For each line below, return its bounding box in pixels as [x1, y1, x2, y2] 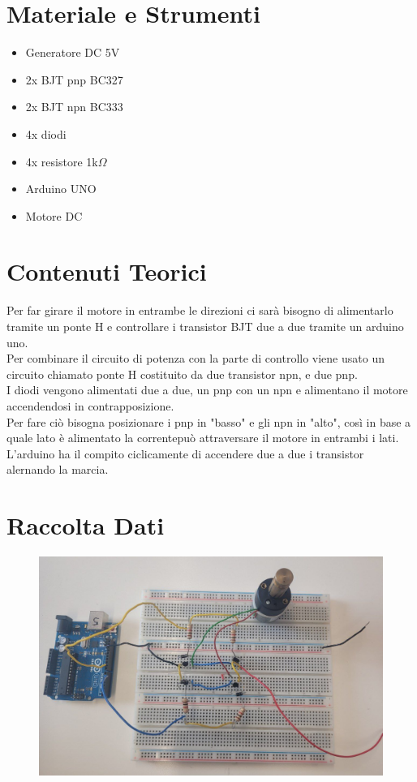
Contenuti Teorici [6, 255, 207, 288]
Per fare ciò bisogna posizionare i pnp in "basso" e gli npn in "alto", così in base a [6, 413, 411, 430]
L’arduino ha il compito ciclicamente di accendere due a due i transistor [6, 445, 364, 462]
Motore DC [25, 207, 83, 224]
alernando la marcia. [6, 461, 109, 478]
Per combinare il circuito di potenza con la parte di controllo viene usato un [6, 350, 385, 367]
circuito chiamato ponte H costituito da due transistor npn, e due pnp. [6, 365, 358, 382]
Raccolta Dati [6, 509, 165, 542]
